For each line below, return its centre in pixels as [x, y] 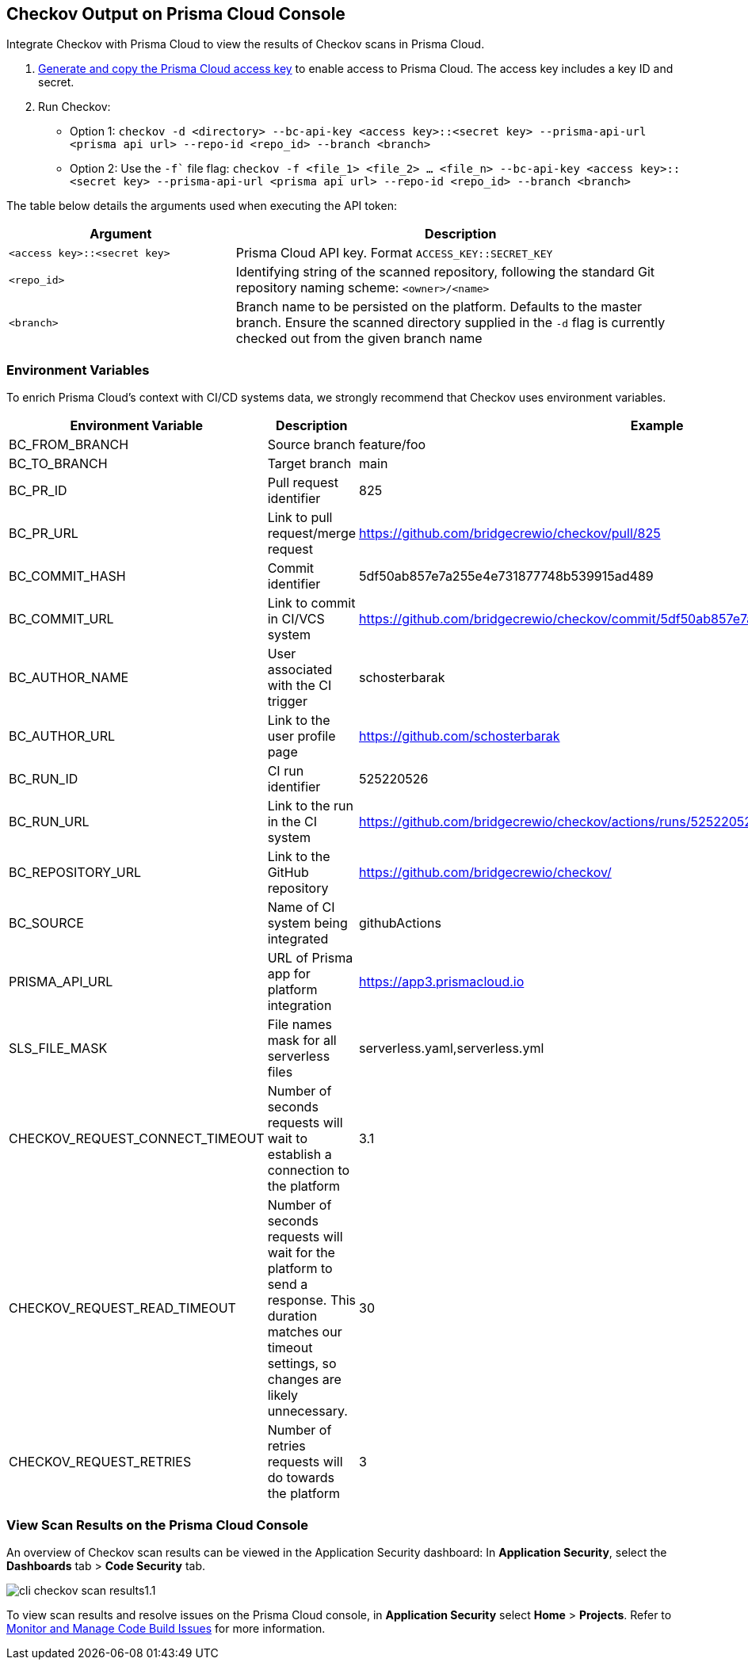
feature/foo [393, 445]
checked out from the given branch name [359, 339]
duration [292, 1316]
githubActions [400, 923]
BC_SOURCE [46, 923]
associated [300, 670]
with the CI [300, 686]
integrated [298, 939]
